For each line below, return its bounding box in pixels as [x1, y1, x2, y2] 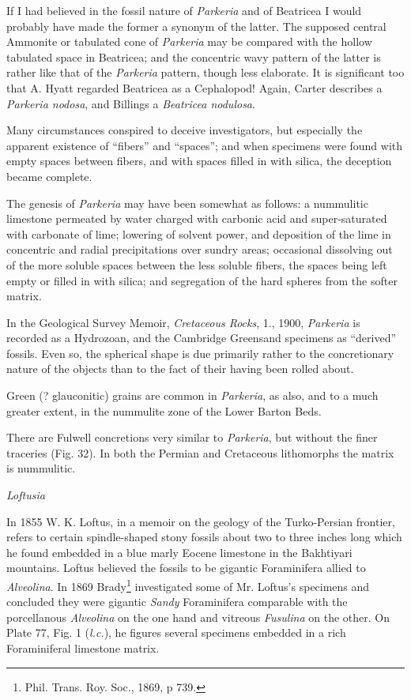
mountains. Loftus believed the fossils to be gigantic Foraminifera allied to [6, 559, 366, 576]
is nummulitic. [6, 460, 76, 476]
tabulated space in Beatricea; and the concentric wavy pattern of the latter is [6, 48, 381, 65]
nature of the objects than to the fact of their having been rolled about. [6, 360, 354, 377]
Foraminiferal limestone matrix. [6, 640, 160, 657]
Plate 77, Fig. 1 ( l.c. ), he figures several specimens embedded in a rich [6, 624, 346, 641]
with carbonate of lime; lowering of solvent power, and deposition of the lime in [6, 225, 391, 242]
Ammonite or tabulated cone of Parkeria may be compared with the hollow [6, 33, 372, 50]
